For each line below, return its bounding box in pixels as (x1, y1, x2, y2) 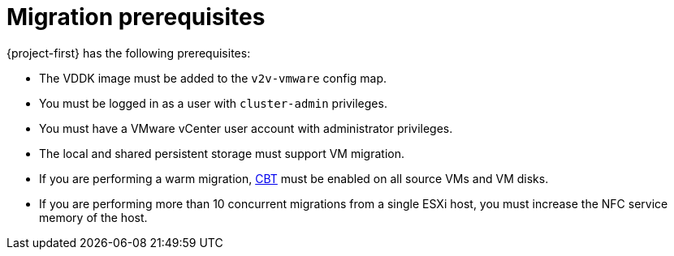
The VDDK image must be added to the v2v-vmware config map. (39, 70, 387, 85)
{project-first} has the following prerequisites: (6, 45, 251, 60)
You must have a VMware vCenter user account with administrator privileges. (39, 121, 453, 135)
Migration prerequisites (6, 3, 266, 31)
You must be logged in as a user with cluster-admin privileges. (39, 96, 387, 110)
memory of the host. (39, 210, 148, 224)
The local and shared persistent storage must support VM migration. (39, 146, 404, 160)
